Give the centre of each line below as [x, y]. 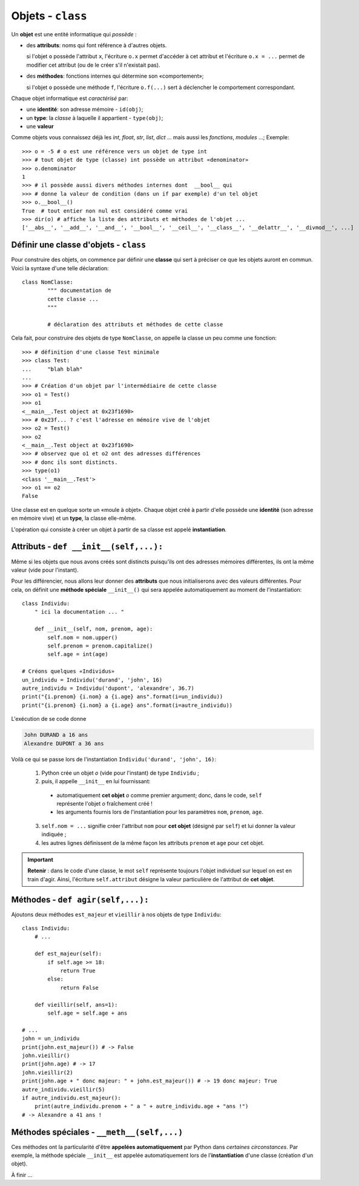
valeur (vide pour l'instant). [45, 570]
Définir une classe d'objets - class [79, 245]
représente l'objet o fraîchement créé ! [104, 804]
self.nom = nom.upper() [83, 637]
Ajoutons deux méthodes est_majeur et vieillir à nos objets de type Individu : [116, 914]
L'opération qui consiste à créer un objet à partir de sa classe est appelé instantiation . [119, 529]
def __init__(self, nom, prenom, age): [94, 629]
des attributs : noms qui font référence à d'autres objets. [97, 45]
